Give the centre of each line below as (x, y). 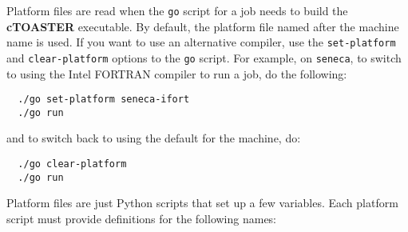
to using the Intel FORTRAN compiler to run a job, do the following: (177, 73)
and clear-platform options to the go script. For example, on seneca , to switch (204, 57)
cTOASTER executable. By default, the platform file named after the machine (203, 26)
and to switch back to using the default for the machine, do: (154, 138)
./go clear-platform (72, 164)
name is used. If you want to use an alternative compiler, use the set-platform (201, 42)
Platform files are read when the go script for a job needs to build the (177, 10)
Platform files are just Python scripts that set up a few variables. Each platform (202, 203)
